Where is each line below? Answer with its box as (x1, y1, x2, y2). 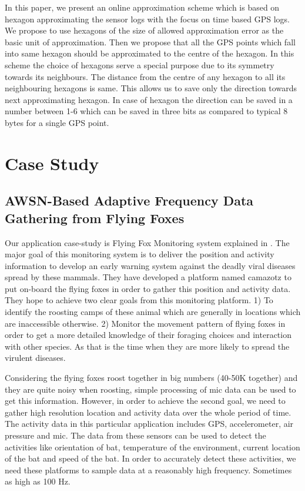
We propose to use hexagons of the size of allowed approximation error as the (5, 24, 284, 37)
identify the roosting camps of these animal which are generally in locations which (5, 306, 301, 318)
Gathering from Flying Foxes (5, 208, 185, 227)
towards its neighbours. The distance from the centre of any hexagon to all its (5, 70, 286, 82)
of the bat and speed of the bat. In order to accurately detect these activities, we (5, 452, 296, 465)
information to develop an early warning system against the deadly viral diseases (5, 259, 296, 271)
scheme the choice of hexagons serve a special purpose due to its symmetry (5, 58, 274, 71)
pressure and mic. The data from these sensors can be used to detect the (5, 429, 266, 441)
